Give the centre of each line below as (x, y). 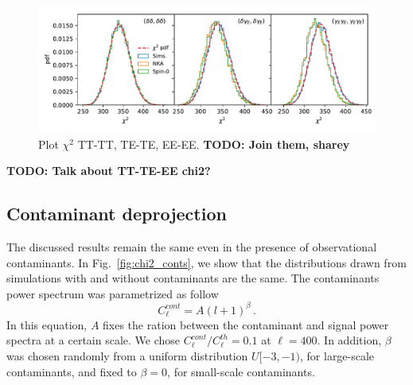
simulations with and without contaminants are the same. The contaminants (193, 278)
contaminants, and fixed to (72, 371)
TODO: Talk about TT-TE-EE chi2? (109, 171)
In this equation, (47, 324)
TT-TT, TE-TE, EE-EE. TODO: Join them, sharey (214, 144)
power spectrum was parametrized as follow (113, 293)
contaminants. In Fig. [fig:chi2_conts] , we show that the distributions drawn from (206, 262)
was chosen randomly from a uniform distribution (127, 356)
